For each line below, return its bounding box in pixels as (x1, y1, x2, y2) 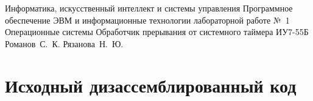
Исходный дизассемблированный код (5, 73, 297, 97)
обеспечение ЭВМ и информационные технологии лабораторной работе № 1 (5, 13, 290, 26)
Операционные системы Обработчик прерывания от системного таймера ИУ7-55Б (5, 25, 309, 38)
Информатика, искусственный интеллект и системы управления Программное (5, 2, 293, 14)
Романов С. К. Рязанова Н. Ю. (5, 37, 124, 50)
